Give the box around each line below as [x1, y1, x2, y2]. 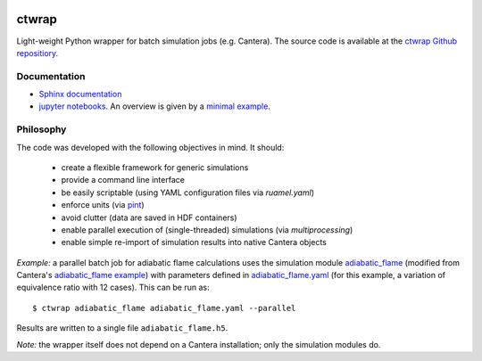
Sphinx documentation [38, 89, 122, 100]
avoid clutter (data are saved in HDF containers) [61, 212, 237, 223]
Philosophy [16, 123, 67, 135]
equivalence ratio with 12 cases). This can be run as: [16, 282, 210, 293]
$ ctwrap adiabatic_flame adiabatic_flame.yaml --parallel [32, 303, 296, 313]
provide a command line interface [61, 175, 185, 185]
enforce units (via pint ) [61, 200, 145, 210]
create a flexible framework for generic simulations [61, 161, 249, 173]
